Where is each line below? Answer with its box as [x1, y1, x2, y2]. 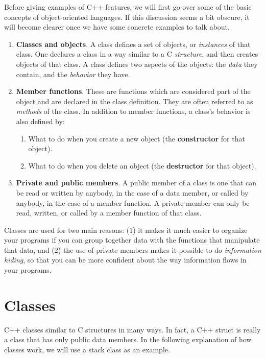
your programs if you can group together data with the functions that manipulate [4, 234, 260, 245]
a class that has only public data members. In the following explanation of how [4, 334, 252, 345]
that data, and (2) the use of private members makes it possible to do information [4, 244, 261, 255]
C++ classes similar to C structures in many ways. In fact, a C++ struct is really [4, 324, 261, 335]
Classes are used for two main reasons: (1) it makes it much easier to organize [4, 224, 248, 235]
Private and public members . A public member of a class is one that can [16, 177, 257, 188]
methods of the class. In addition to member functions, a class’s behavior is [16, 106, 251, 116]
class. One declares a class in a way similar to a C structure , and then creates [16, 49, 258, 59]
